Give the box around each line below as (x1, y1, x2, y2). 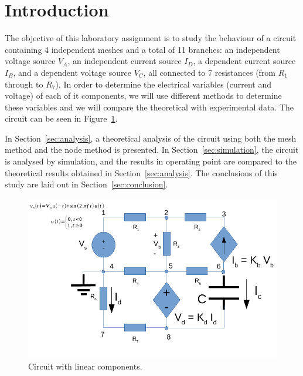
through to (5, 78, 43, 90)
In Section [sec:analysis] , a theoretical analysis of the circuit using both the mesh (5, 132, 297, 144)
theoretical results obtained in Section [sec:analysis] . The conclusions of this (5, 166, 278, 179)
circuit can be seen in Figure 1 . (5, 112, 118, 125)
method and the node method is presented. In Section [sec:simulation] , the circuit (5, 143, 299, 156)
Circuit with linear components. (28, 360, 142, 372)
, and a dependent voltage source (13, 66, 131, 78)
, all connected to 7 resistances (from (143, 66, 276, 78)
